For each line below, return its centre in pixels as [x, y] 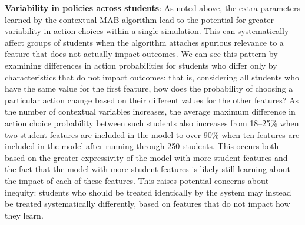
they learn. [24, 215]
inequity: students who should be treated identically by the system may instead [148, 192]
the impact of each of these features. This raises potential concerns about [137, 180]
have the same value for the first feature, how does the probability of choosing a [149, 88]
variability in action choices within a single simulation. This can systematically [147, 31]
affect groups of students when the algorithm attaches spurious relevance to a [144, 42]
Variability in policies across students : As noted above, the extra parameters [153, 8]
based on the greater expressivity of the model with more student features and [146, 157]
